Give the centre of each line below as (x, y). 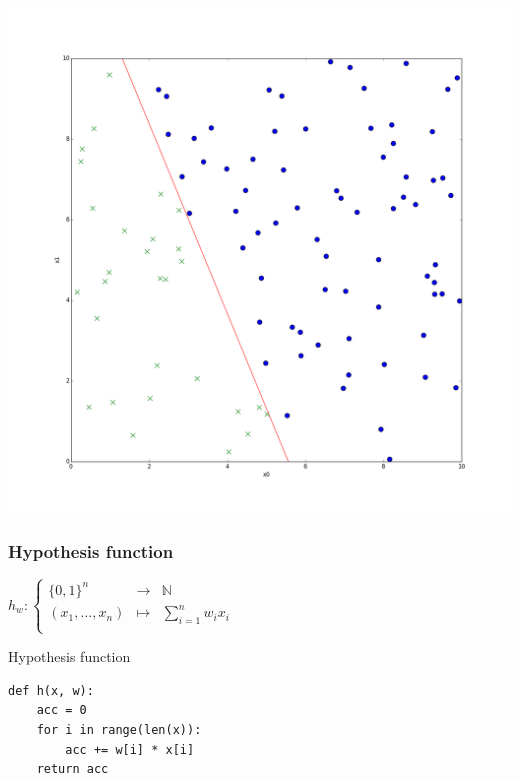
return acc (72, 769)
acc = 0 (61, 710)
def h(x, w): (51, 690)
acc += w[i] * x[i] (130, 749)
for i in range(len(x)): (119, 730)
